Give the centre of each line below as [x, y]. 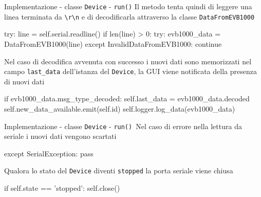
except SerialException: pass [49, 153]
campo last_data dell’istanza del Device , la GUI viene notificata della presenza [130, 71]
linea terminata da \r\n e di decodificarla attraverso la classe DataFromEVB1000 [129, 16]
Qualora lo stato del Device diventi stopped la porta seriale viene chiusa [119, 171]
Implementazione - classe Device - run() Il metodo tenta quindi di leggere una [128, 6]
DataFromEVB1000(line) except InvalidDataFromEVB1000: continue [113, 43]
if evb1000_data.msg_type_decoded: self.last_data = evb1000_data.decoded [127, 98]
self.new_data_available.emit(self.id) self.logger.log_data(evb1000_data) [120, 108]
